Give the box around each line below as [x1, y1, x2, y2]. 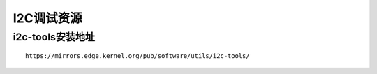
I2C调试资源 [13, 10, 83, 26]
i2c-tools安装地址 [13, 31, 96, 43]
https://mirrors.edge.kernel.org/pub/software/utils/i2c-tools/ [25, 52, 251, 60]
